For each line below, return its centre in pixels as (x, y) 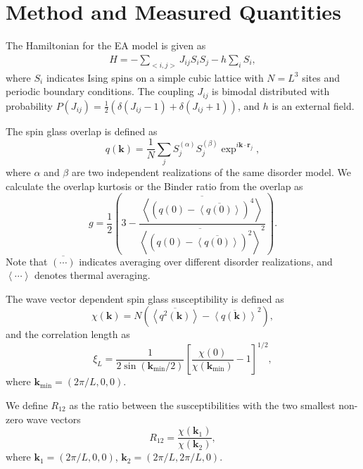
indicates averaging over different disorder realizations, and (206, 261)
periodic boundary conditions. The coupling (100, 91)
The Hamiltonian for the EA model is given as (106, 45)
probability (29, 105)
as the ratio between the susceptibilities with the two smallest (202, 405)
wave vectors (53, 419)
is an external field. (313, 105)
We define (27, 405)
